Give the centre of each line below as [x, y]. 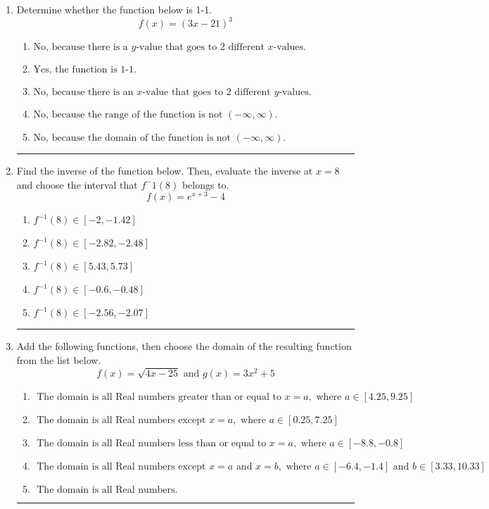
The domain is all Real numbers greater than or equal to [159, 397]
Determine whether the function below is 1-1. [114, 9]
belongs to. [205, 184]
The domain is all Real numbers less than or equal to [152, 443]
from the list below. [59, 359]
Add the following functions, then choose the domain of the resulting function [184, 346]
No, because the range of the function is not [128, 115]
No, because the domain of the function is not [132, 138]
